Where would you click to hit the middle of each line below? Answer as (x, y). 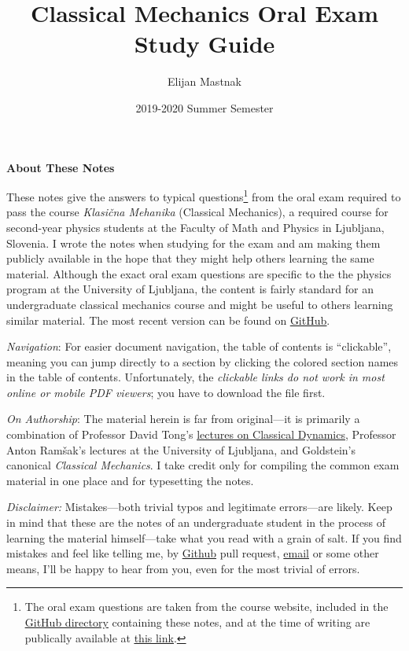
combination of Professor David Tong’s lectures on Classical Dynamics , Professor (201, 434)
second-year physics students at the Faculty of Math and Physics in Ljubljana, (195, 227)
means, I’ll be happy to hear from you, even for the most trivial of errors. (183, 568)
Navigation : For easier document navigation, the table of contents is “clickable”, (199, 346)
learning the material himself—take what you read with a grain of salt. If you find (204, 537)
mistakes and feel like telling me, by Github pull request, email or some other (193, 553)
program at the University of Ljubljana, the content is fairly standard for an (190, 289)
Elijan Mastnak (204, 81)
